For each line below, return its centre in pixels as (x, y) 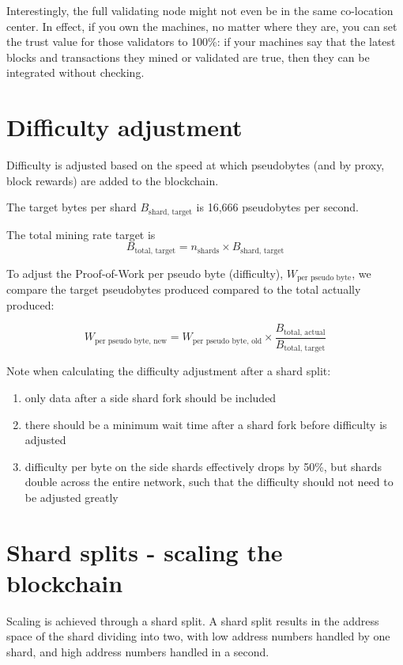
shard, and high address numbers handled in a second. (138, 652)
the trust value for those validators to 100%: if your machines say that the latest (201, 42)
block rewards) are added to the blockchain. (113, 180)
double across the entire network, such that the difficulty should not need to (209, 482)
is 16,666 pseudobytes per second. (277, 207)
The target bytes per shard (72, 207)
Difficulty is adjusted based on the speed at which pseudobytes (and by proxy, (196, 165)
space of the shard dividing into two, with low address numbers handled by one (198, 636)
